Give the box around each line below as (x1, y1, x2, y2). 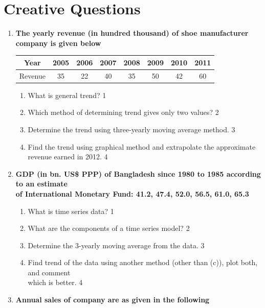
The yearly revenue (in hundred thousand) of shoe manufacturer (15, 28, 249, 38)
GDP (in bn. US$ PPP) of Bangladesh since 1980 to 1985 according (15, 168, 261, 179)
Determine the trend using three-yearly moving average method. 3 (28, 124, 235, 134)
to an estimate (15, 178, 68, 189)
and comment (28, 267, 71, 277)
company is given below (15, 37, 101, 48)
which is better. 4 (28, 277, 83, 288)
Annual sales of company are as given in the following (15, 294, 210, 305)
